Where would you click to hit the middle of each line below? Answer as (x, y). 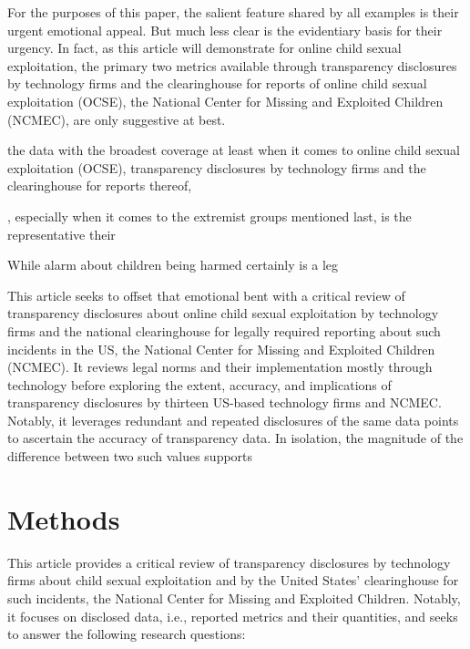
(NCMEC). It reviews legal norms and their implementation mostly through (220, 367)
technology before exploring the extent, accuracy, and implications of (199, 384)
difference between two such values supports (130, 456)
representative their (61, 234)
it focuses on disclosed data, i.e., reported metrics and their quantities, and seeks (233, 616)
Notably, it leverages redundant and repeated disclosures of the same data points (233, 420)
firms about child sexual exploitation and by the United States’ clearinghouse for (233, 580)
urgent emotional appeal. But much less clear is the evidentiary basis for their (225, 30)
